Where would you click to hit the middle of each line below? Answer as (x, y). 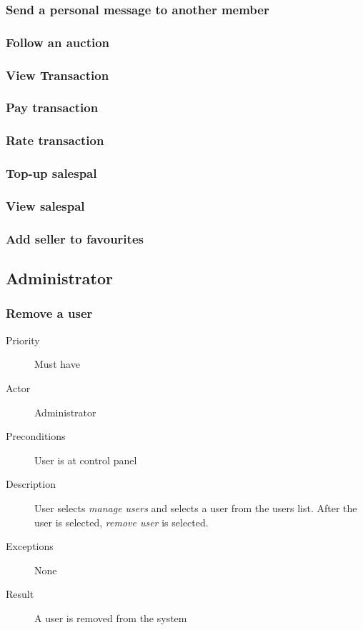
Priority (23, 340)
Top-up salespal (51, 173)
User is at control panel (86, 460)
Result (20, 594)
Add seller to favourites (75, 238)
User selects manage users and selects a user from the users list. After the (196, 507)
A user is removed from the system (111, 617)
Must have (57, 364)
